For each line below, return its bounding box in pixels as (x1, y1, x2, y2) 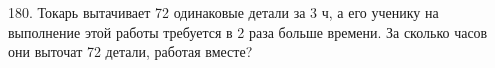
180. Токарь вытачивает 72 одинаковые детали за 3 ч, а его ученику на (8, 2, 439, 22)
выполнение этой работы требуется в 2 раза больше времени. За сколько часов (8, 21, 488, 42)
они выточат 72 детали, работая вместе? (8, 41, 253, 62)
